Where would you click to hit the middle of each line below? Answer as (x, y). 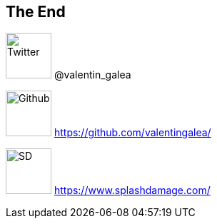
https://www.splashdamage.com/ (132, 190)
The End (36, 12)
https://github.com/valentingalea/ (132, 133)
